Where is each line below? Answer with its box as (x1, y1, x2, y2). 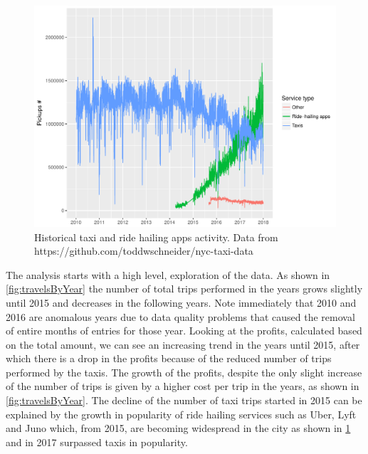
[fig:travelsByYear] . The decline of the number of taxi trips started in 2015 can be (6, 393, 362, 408)
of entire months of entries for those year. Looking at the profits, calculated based (6, 323, 362, 338)
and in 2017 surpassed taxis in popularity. (6, 434, 188, 449)
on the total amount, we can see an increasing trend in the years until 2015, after (6, 337, 360, 352)
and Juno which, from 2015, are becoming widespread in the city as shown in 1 (6, 421, 351, 435)
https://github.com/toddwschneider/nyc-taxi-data (34, 243, 253, 258)
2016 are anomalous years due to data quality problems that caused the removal (6, 309, 355, 324)
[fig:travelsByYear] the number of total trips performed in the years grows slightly (6, 281, 363, 296)
